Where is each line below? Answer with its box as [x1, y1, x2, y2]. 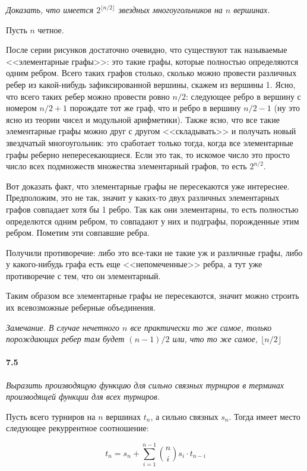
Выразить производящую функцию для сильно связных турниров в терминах [6, 378, 284, 391]
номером [6, 102, 37, 114]
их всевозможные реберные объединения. [6, 301, 156, 314]
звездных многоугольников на [118, 4, 223, 15]
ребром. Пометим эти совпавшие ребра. [6, 226, 150, 239]
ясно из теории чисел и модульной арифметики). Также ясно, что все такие [6, 113, 280, 125]
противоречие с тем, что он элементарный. [6, 269, 161, 282]
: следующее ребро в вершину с [185, 90, 301, 102]
